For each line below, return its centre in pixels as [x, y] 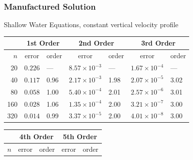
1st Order [43, 43]
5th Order [80, 136]
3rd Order [158, 43]
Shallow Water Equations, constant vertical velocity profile [91, 24]
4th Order [37, 136]
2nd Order [96, 43]
